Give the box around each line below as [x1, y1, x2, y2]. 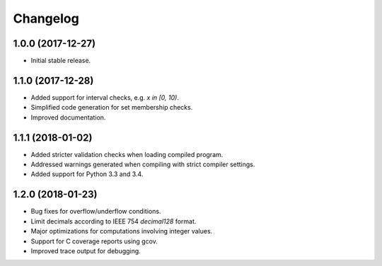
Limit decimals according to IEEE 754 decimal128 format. [30, 216, 197, 226]
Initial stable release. [30, 57, 91, 65]
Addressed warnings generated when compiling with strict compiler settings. [30, 160, 255, 169]
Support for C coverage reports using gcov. [30, 237, 158, 245]
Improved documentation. [30, 113, 106, 122]
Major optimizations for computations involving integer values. [30, 227, 213, 236]
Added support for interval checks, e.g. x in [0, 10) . [30, 93, 180, 102]
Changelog [13, 11, 79, 26]
